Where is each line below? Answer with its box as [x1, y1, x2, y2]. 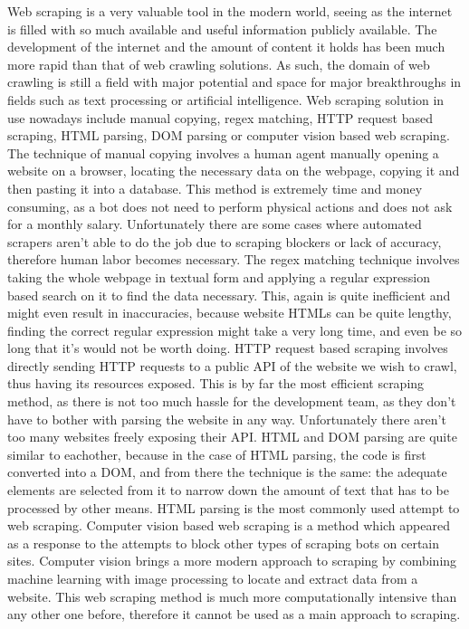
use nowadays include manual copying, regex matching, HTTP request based [7, 108, 433, 127]
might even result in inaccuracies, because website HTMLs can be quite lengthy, [7, 303, 452, 322]
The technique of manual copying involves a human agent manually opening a [7, 143, 439, 162]
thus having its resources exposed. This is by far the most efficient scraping [7, 374, 425, 393]
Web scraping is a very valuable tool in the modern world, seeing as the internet [7, 2, 453, 20]
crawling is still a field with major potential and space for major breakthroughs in [7, 72, 462, 91]
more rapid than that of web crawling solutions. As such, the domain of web [7, 54, 430, 73]
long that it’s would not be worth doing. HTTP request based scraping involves [7, 338, 448, 357]
